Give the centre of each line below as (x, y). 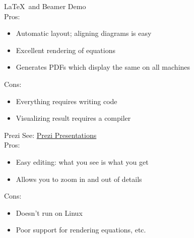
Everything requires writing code (67, 101)
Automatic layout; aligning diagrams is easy (84, 33)
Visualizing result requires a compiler (73, 118)
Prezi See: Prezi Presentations (50, 135)
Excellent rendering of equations (66, 50)
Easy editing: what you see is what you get (82, 161)
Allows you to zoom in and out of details (79, 179)
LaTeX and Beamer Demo (45, 6)
